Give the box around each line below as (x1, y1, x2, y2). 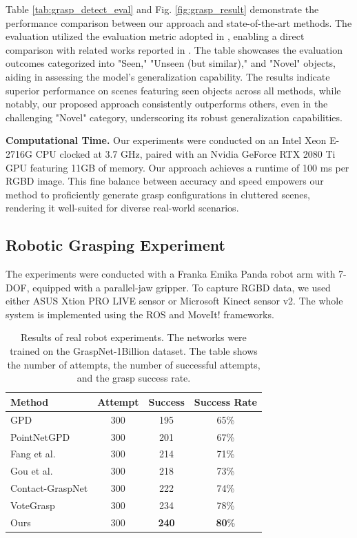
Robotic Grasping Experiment (6, 234, 225, 256)
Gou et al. (10, 464, 53, 478)
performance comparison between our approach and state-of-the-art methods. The (6, 15, 352, 30)
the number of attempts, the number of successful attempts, (7, 357, 261, 371)
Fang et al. (10, 446, 56, 461)
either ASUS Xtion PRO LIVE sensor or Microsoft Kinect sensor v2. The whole (6, 293, 343, 308)
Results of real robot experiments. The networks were (21, 330, 247, 344)
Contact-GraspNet (10, 481, 88, 495)
